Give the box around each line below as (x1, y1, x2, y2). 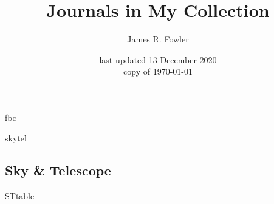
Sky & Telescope (5, 161, 111, 180)
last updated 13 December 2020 (99, 53, 217, 66)
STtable (5, 189, 35, 202)
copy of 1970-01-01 (123, 65, 193, 78)
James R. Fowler (127, 33, 189, 46)
